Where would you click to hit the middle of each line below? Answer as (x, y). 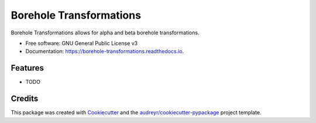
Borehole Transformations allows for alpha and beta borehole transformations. (105, 33)
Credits (25, 99)
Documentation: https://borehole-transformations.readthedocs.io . (105, 51)
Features (27, 68)
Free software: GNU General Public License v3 (82, 43)
